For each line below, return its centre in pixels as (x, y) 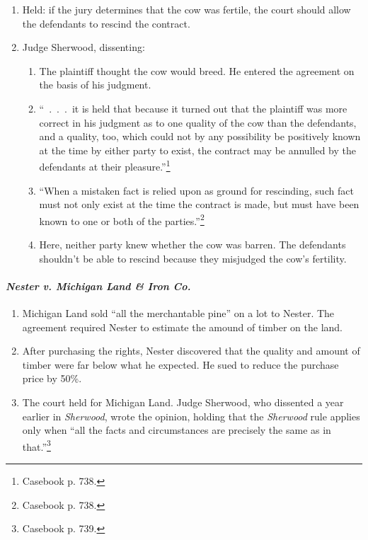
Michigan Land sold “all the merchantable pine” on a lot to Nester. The (178, 313)
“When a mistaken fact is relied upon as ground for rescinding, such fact (196, 190)
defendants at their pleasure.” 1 (105, 165)
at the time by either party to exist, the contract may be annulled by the (197, 150)
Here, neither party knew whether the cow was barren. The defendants (192, 245)
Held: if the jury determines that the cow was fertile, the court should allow (186, 9)
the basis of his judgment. (95, 85)
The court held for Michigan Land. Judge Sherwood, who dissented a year (183, 402)
